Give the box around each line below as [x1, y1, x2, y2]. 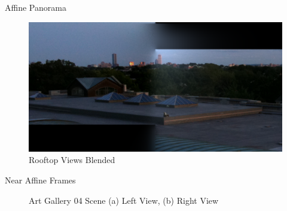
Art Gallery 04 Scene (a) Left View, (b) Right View [29, 194, 219, 206]
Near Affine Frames [5, 173, 76, 186]
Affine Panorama [5, 1, 66, 13]
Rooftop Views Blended [29, 153, 115, 166]
